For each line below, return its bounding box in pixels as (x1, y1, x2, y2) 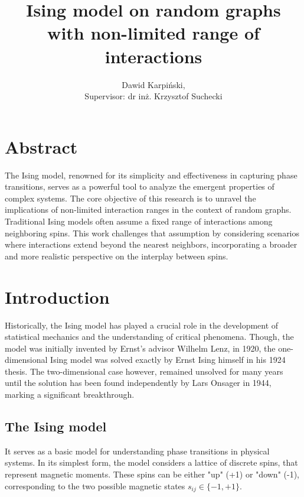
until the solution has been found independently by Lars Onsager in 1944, (5, 376, 272, 389)
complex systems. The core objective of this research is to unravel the (5, 191, 256, 204)
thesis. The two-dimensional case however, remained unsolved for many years (5, 365, 283, 377)
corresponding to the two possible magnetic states (5, 479, 185, 492)
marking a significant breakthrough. (5, 388, 135, 401)
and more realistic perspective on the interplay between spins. (5, 249, 228, 262)
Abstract (5, 134, 78, 158)
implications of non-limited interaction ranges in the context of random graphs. (5, 203, 292, 216)
